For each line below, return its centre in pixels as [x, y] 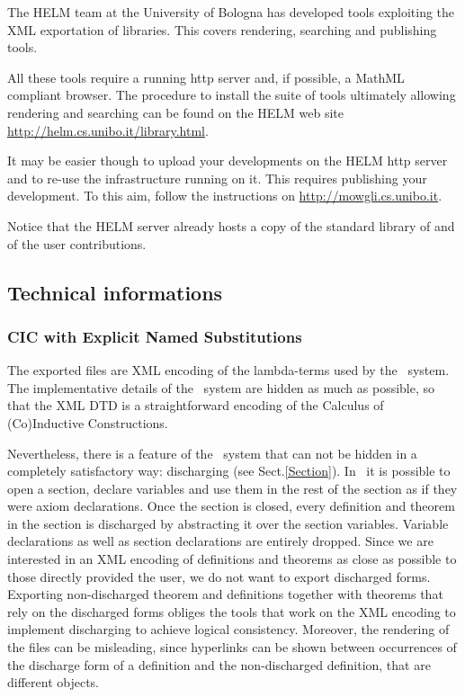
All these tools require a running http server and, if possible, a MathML [206, 77]
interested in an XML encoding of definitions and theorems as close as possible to [232, 559]
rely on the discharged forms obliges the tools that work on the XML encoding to [232, 611]
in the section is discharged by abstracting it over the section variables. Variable [228, 523]
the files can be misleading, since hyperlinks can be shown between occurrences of [232, 647]
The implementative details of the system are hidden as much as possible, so [221, 387]
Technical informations [115, 292]
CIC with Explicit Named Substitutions [155, 336]
